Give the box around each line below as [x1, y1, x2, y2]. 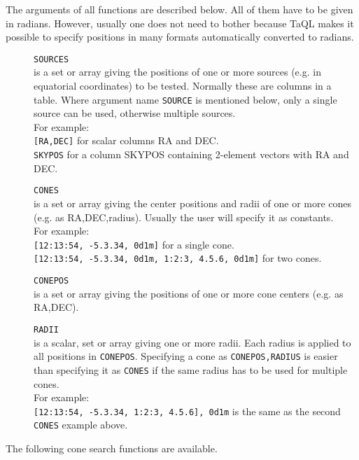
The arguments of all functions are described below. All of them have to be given [6, 2, 353, 16]
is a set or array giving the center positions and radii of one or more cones [34, 196, 352, 211]
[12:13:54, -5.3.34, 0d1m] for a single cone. [34, 237, 234, 251]
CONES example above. [34, 417, 128, 432]
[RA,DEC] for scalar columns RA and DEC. [34, 133, 219, 148]
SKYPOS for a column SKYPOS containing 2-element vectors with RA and [34, 147, 349, 162]
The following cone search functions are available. [6, 441, 218, 456]
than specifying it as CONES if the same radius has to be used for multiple [34, 362, 348, 377]
